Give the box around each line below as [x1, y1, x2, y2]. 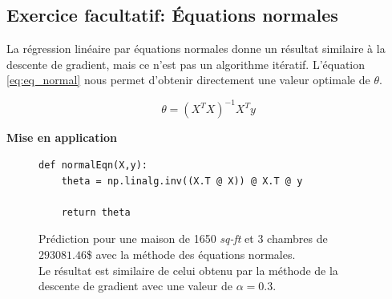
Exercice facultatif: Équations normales [6, 2, 338, 27]
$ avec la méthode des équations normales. [86, 246, 296, 263]
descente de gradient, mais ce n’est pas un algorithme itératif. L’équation [6, 55, 366, 72]
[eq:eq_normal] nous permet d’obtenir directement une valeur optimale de [6, 71, 370, 88]
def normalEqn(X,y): [38, 160, 148, 172]
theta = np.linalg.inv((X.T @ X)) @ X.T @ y [61, 175, 303, 187]
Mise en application [6, 129, 117, 146]
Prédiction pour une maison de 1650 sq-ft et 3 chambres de [38, 230, 328, 247]
